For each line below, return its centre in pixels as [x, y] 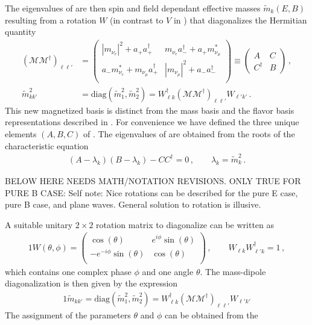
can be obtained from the [211, 314]
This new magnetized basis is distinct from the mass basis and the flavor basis [150, 110]
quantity [21, 32]
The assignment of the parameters [68, 314]
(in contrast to [137, 20]
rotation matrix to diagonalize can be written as [185, 224]
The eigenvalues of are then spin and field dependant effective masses [133, 8]
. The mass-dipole [233, 271]
